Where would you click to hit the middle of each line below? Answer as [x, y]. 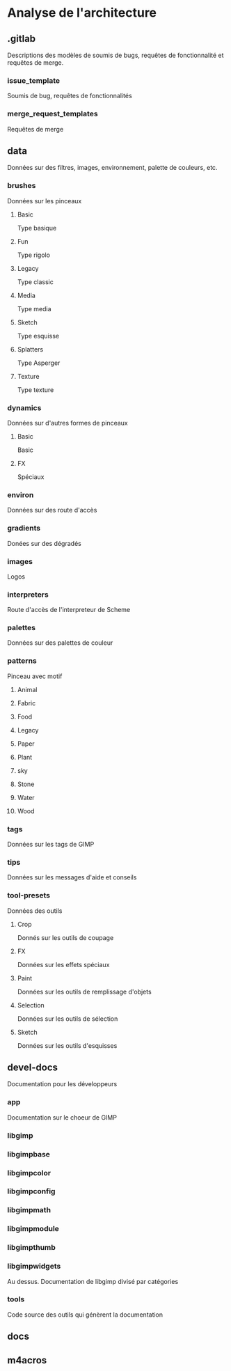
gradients [24, 528]
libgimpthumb [31, 1248]
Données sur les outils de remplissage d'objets [84, 992]
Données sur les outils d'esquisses [67, 1045]
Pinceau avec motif [35, 676]
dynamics [24, 407]
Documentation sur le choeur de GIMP [62, 1117]
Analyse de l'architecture [82, 13]
